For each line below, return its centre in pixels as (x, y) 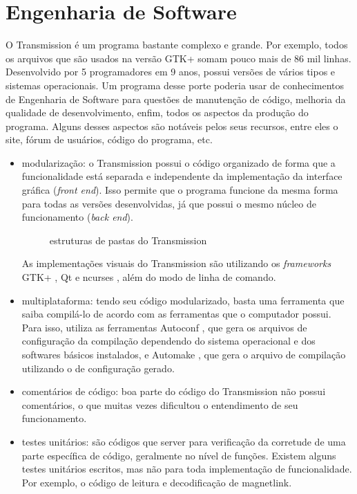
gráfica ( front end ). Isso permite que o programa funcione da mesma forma (180, 190)
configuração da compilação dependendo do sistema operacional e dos (168, 341)
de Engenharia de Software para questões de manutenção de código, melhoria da (176, 99)
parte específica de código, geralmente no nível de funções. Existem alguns (179, 455)
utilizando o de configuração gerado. (98, 368)
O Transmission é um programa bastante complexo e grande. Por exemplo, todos (177, 45)
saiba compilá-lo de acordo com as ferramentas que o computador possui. (176, 314)
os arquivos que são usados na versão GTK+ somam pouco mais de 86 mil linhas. (178, 58)
